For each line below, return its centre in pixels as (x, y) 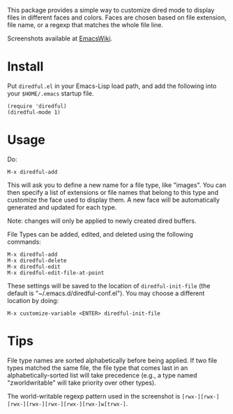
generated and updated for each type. (62, 207)
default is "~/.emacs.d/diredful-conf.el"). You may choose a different (106, 293)
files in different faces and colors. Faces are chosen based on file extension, (117, 17)
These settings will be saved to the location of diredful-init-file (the (109, 286)
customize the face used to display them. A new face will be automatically (113, 200)
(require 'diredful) (37, 106)
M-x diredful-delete (37, 260)
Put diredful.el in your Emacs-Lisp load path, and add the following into (112, 86)
